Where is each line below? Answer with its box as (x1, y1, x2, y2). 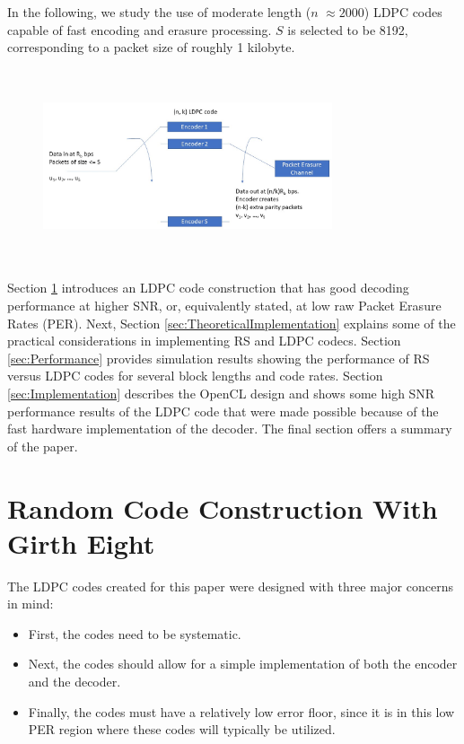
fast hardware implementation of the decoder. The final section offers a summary (7, 419, 452, 438)
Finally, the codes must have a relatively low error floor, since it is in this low (28, 702, 455, 721)
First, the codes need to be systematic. (28, 624, 241, 643)
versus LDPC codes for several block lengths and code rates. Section (7, 366, 383, 385)
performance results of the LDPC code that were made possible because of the (7, 401, 439, 420)
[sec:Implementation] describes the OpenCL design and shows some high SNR (7, 383, 435, 402)
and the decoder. (28, 672, 121, 690)
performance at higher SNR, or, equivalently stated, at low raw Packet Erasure (7, 295, 442, 314)
